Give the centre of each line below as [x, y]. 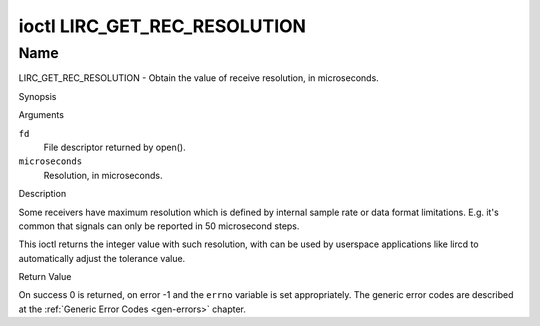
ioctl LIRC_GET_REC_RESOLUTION [162, 26]
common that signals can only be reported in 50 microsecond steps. [159, 226]
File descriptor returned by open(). [114, 147]
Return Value [45, 277]
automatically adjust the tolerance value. [102, 258]
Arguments [41, 115]
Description [42, 194]
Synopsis [37, 96]
